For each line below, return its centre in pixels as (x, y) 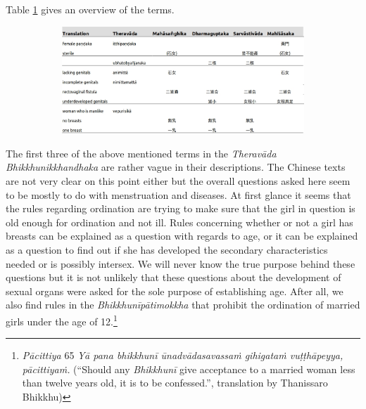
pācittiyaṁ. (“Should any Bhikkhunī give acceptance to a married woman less (189, 369)
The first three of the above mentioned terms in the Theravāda (141, 153)
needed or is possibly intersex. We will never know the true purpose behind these (181, 263)
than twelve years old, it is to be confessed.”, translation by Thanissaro (175, 383)
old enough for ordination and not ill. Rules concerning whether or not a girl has (179, 222)
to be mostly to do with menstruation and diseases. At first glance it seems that (178, 194)
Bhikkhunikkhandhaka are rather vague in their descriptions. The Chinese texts (176, 167)
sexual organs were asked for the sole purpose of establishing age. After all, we (175, 291)
